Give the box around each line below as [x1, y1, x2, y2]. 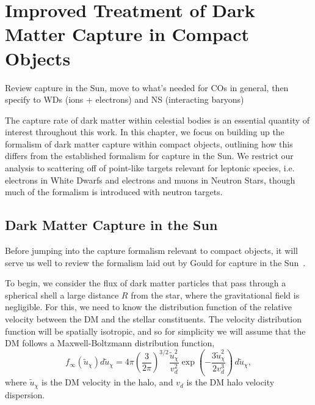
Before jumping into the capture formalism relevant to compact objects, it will [5, 244, 298, 257]
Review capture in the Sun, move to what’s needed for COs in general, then [5, 81, 289, 94]
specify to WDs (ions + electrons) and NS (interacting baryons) [5, 93, 244, 106]
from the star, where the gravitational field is [131, 288, 300, 301]
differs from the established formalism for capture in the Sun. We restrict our [5, 149, 294, 162]
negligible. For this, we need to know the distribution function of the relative [5, 300, 292, 313]
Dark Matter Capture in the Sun [5, 215, 218, 234]
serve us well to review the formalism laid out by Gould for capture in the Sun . [5, 256, 306, 269]
